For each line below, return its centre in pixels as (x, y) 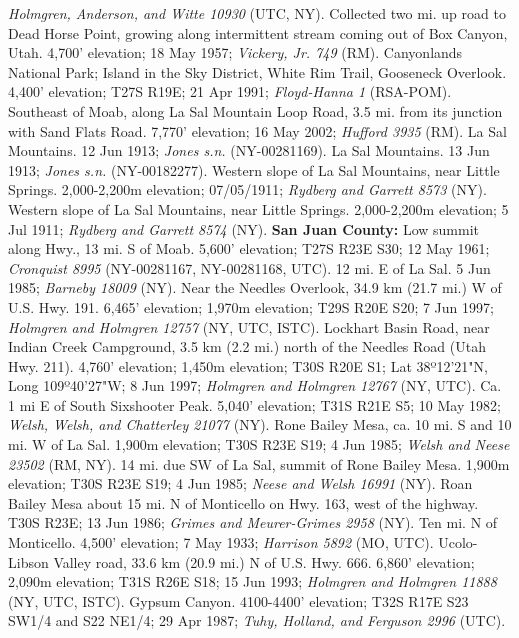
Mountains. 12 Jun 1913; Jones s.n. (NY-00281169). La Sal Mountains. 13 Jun (249, 150)
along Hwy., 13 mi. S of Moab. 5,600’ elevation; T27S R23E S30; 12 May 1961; (249, 248)
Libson (28, 561)
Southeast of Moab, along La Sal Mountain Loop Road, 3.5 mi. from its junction (255, 110)
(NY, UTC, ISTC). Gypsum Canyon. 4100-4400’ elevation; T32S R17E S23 (238, 600)
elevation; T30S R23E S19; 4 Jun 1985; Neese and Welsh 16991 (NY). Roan (240, 483)
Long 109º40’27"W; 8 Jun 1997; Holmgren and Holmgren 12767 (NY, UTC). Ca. (255, 385)
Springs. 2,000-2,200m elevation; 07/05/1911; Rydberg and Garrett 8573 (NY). (247, 189)
